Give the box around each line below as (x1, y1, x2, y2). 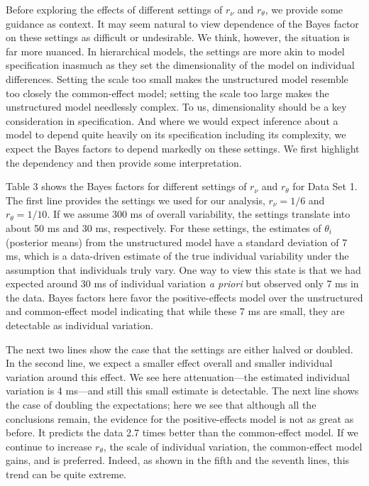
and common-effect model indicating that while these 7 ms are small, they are (6, 304, 345, 319)
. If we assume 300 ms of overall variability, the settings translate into (47, 206, 351, 221)
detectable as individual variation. (6, 318, 153, 333)
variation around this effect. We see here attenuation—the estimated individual (6, 369, 350, 384)
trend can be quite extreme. (6, 467, 127, 481)
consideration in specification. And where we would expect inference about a (6, 113, 338, 128)
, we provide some (265, 2, 343, 16)
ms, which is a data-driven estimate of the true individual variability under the (6, 248, 349, 263)
